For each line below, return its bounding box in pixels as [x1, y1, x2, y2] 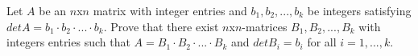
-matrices [242, 18, 288, 34]
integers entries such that [6, 34, 130, 50]
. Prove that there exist [103, 18, 219, 34]
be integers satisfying [307, 2, 412, 18]
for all [307, 34, 337, 50]
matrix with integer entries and [93, 2, 247, 18]
